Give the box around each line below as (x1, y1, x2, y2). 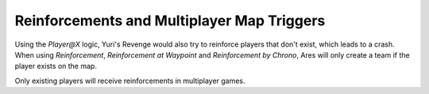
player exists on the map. (14, 62, 97, 71)
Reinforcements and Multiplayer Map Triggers (14, 12, 326, 29)
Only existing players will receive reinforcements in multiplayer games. (14, 76, 245, 85)
